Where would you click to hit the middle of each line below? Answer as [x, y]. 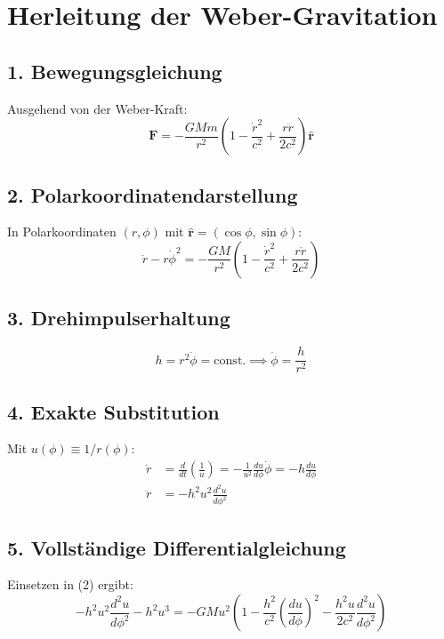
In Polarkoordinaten [62, 232]
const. [230, 360]
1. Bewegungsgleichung [115, 71]
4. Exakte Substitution [113, 411]
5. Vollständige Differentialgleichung [177, 547]
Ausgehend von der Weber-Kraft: [97, 108]
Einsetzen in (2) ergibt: [70, 584]
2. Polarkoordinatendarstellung [153, 194]
